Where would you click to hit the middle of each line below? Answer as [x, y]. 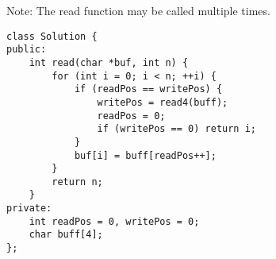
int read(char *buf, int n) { [109, 62]
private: [29, 209]
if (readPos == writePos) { [148, 89]
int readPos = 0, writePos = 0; [114, 221]
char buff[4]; [66, 235]
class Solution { [52, 36]
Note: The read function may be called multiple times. [138, 10]
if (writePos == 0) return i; [176, 129]
